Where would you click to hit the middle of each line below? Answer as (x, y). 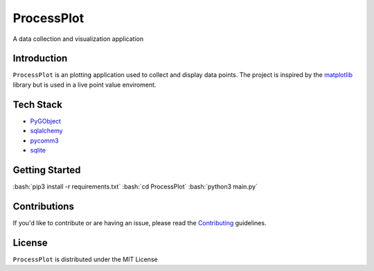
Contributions (43, 206)
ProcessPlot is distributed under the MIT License (86, 259)
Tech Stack (37, 104)
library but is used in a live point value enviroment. (84, 85)
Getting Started (47, 170)
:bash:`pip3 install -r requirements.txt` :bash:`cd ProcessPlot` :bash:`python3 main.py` (135, 186)
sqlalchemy (46, 131)
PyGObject (46, 121)
